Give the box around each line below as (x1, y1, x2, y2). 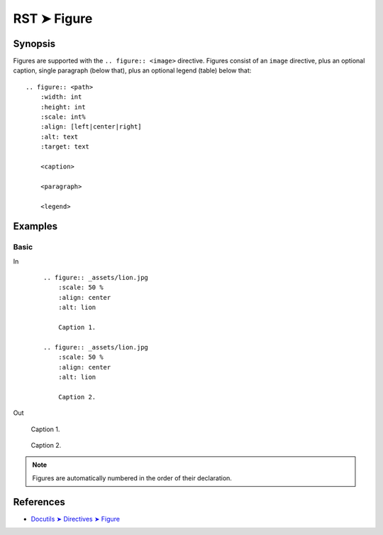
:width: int (40, 93, 82, 101)
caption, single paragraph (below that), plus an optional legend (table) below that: (13, 66, 252, 75)
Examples (13, 220, 58, 232)
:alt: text (40, 132, 79, 141)
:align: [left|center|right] (40, 123, 142, 131)
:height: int (40, 103, 86, 111)
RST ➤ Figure (13, 11, 93, 26)
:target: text (40, 143, 90, 151)
